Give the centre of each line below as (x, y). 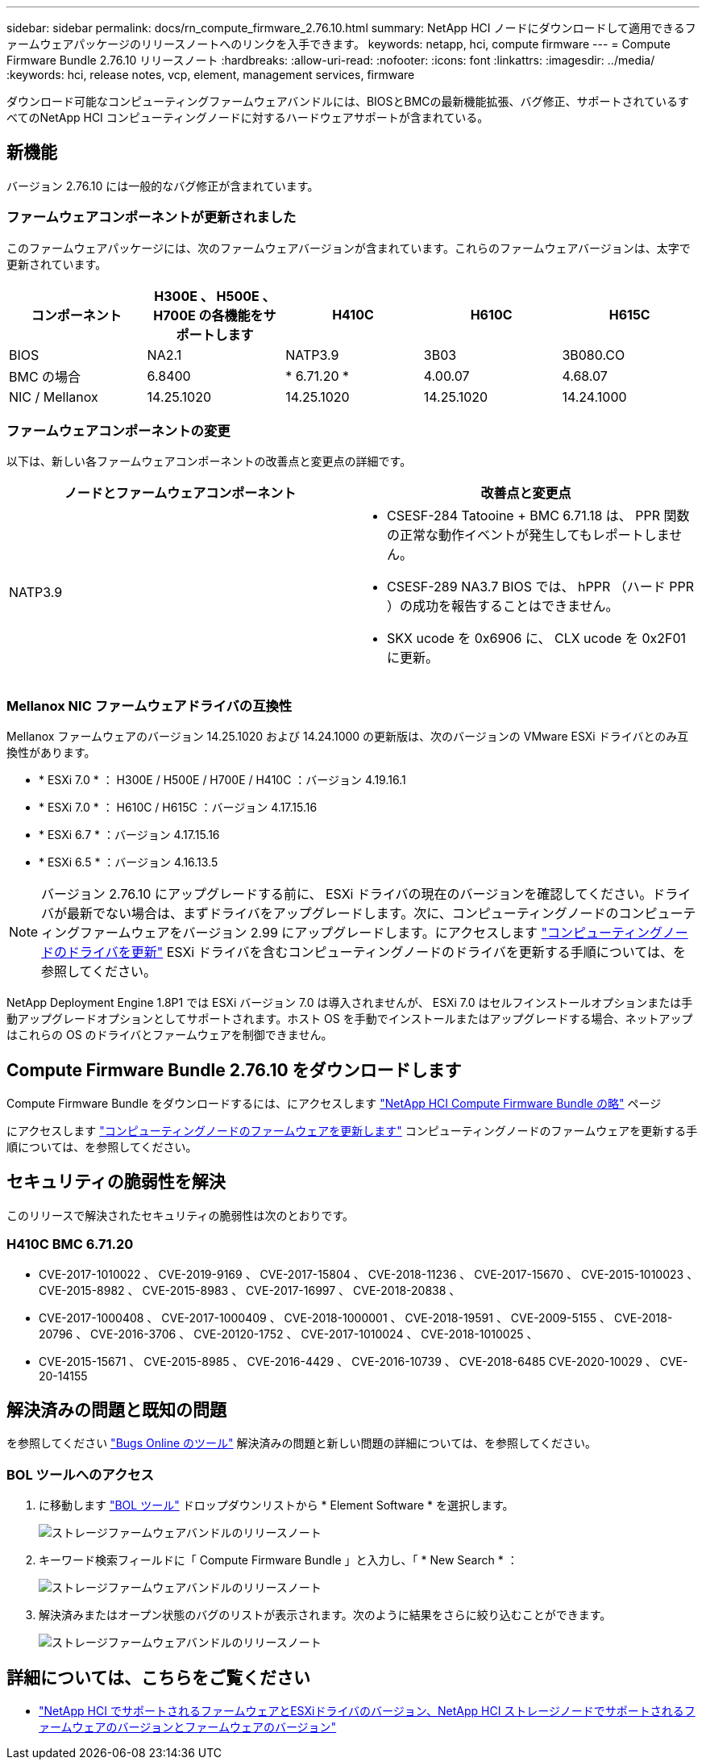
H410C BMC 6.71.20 (70, 1244)
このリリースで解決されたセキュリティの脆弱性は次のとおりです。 (181, 1215)
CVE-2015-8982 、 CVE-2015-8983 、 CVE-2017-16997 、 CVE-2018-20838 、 (250, 1290)
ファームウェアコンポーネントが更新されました (152, 217)
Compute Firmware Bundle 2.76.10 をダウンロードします (234, 1070)
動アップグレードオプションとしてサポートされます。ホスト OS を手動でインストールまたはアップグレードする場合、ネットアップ (350, 1019)
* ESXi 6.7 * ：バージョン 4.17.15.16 (129, 835)
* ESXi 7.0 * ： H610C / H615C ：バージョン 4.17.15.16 (178, 808)
